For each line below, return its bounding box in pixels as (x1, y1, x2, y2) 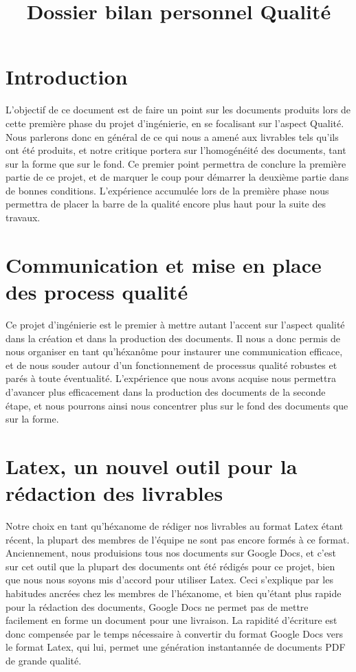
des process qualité (5, 278, 188, 306)
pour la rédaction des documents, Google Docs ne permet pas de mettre (5, 599, 309, 614)
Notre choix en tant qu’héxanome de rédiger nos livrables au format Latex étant (5, 519, 344, 533)
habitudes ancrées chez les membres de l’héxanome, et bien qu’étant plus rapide (5, 586, 342, 600)
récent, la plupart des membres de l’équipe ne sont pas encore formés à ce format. (5, 532, 350, 546)
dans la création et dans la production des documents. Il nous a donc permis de (5, 331, 341, 345)
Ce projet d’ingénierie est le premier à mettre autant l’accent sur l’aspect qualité (5, 317, 345, 331)
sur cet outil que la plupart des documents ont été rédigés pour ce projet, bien (5, 559, 335, 573)
